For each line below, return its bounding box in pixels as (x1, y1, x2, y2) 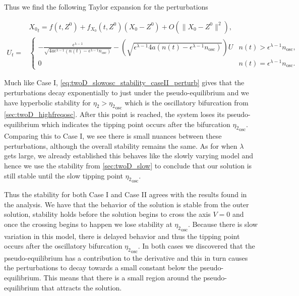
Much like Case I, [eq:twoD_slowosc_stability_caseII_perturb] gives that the (4, 77, 245, 88)
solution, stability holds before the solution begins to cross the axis (4, 209, 211, 219)
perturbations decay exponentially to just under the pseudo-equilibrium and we (4, 87, 249, 97)
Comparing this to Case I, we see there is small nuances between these (4, 131, 222, 141)
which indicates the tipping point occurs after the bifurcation (41, 119, 230, 129)
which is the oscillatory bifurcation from (125, 97, 249, 107)
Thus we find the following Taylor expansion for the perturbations (4, 2, 208, 12)
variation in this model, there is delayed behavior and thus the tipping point (4, 230, 240, 241)
